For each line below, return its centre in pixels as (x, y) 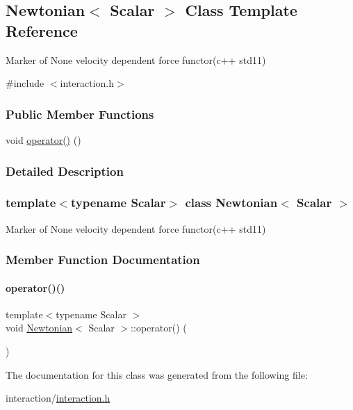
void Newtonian (39, 328)
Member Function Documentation (103, 260)
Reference (42, 30)
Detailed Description (65, 171)
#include (25, 83)
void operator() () (43, 140)
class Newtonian (231, 203)
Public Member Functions (80, 114)
